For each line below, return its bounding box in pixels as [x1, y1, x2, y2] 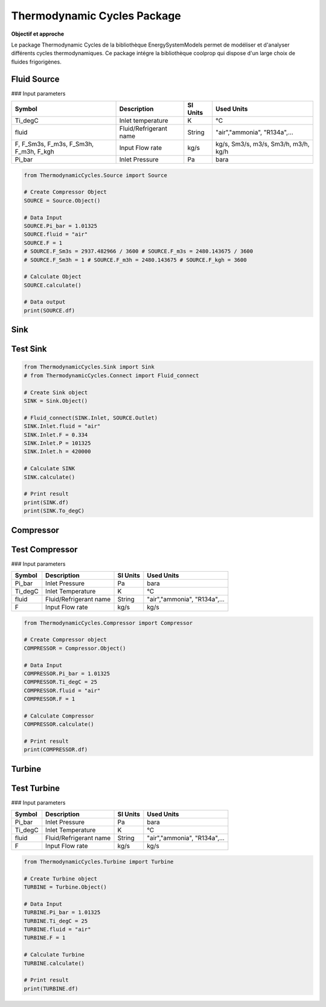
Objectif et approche [11, 30, 65, 37]
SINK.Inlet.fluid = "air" [24, 423, 101, 430]
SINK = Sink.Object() [24, 398, 88, 404]
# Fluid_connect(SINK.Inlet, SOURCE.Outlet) [24, 414, 158, 421]
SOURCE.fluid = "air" [24, 231, 88, 238]
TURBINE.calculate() [24, 960, 85, 967]
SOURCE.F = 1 [24, 239, 63, 246]
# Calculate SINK [24, 465, 75, 472]
